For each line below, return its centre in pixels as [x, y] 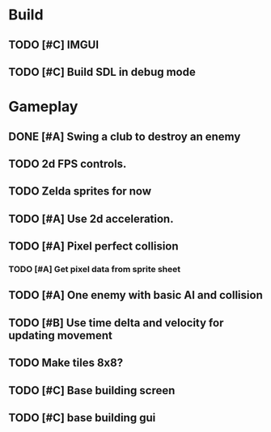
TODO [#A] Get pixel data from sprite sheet [94, 270]
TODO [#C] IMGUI [54, 45]
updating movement [61, 336]
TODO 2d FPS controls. [68, 164]
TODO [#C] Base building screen [92, 390]
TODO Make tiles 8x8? [66, 363]
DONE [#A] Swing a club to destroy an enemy [125, 136]
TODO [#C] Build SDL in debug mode [102, 71]
